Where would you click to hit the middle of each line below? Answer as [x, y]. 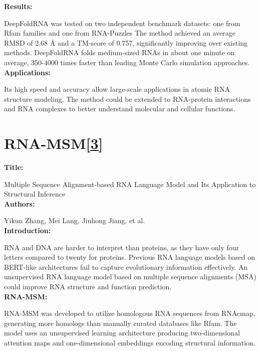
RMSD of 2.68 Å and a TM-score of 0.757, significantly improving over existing [126, 42]
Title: [14, 167]
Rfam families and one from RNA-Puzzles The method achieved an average [120, 33]
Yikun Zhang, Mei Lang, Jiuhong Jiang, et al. [75, 220]
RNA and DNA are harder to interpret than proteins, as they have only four [122, 247]
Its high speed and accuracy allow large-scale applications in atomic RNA [117, 89]
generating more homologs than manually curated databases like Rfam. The [120, 323]
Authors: [20, 203]
